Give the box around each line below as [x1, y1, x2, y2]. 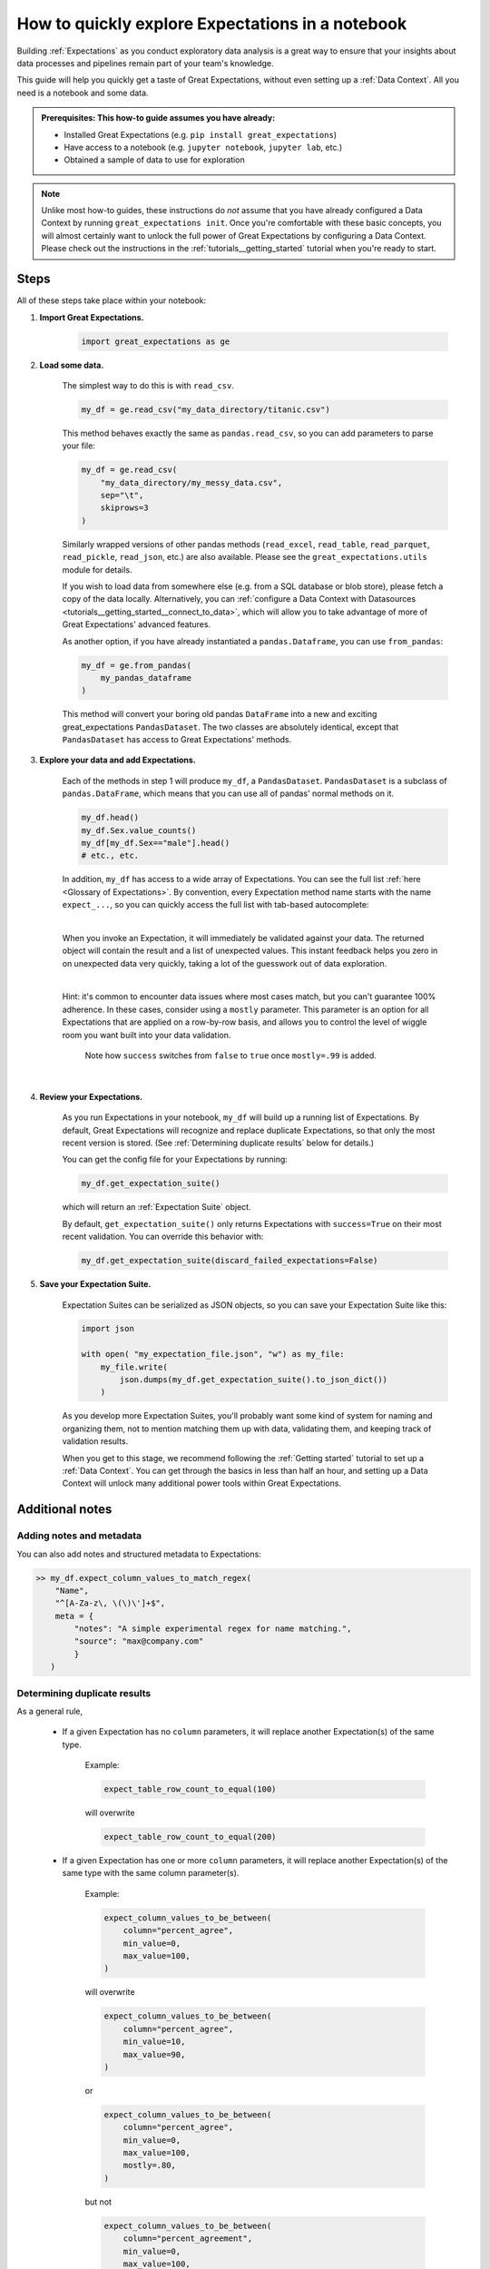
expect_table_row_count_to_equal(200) [103, 1832, 277, 1842]
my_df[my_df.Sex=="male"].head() [81, 838, 230, 848]
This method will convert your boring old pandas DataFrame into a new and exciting [62, 709, 377, 720]
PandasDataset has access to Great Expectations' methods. [62, 734, 292, 745]
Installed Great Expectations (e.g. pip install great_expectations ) [64, 129, 338, 140]
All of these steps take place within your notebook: [16, 295, 207, 306]
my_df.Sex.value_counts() [81, 825, 197, 835]
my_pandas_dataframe [100, 673, 192, 683]
